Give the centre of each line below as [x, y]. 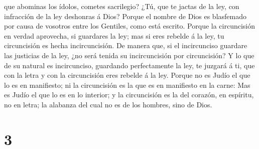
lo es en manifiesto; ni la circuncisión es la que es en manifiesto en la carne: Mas [127, 85]
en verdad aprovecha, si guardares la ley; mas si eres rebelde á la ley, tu [114, 35]
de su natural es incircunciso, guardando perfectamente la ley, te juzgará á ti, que [129, 65]
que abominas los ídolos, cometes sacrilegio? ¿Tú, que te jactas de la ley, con [122, 6]
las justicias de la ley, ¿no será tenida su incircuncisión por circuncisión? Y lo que [129, 55]
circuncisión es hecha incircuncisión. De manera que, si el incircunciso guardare [126, 45]
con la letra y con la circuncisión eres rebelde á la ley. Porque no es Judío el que [127, 75]
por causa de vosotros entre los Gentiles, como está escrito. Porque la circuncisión [130, 26]
